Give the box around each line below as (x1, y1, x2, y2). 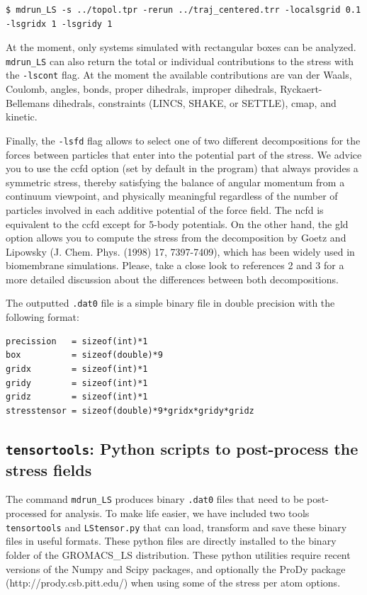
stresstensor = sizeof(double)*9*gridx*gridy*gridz (6, 405, 254, 416)
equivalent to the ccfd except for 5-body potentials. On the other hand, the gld (6, 216, 349, 231)
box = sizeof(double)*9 (6, 350, 163, 361)
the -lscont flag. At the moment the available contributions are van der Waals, (6, 67, 352, 82)
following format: (6, 310, 79, 324)
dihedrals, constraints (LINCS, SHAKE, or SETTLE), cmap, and (52, 95, 337, 110)
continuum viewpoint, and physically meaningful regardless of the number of (6, 188, 338, 203)
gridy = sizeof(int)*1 (6, 378, 148, 388)
